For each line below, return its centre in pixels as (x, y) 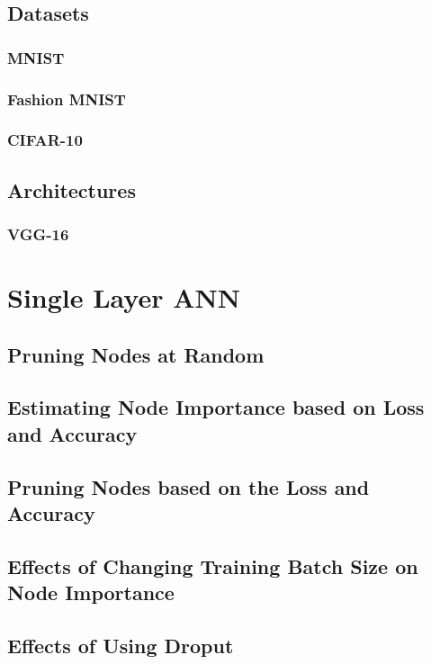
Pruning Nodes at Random (136, 354)
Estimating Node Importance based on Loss (216, 407)
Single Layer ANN (124, 297)
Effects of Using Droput (121, 645)
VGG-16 (38, 234)
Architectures (72, 189)
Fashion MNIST (67, 99)
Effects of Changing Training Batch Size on (213, 565)
